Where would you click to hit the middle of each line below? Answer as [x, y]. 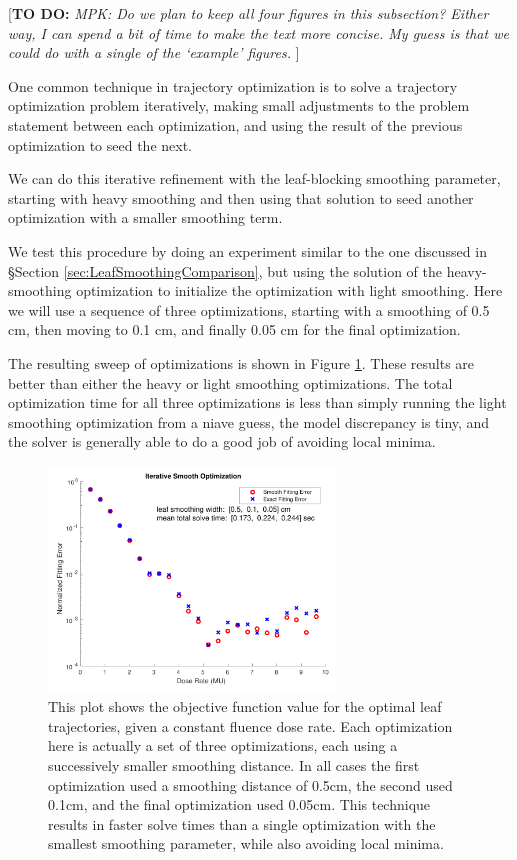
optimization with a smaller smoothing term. [145, 217]
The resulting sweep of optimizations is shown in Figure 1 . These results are [241, 362]
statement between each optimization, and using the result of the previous [235, 124]
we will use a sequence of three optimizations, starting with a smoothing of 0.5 [249, 309]
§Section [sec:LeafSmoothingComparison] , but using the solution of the [225, 270]
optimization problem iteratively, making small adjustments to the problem [239, 105]
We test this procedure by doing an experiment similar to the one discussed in [247, 250]
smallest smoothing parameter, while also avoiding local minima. [246, 843]
